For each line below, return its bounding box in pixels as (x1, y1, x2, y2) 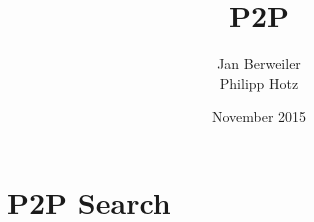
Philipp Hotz (219, 72, 299, 93)
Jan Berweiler (217, 53, 301, 74)
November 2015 (211, 106, 307, 127)
